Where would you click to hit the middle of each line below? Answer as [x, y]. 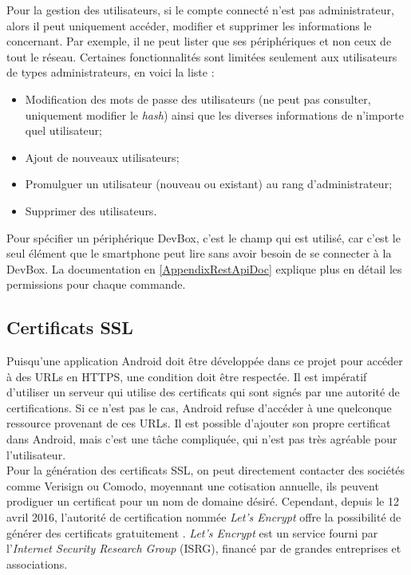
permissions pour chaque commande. [96, 284]
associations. [37, 563]
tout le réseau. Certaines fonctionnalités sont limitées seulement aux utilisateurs [202, 56]
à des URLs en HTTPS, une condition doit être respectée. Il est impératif [187, 376]
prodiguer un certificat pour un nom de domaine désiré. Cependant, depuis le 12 [203, 501]
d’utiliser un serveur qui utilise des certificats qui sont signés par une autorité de [203, 392]
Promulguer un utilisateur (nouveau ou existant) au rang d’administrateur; [209, 184]
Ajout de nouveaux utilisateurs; [102, 157]
